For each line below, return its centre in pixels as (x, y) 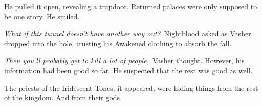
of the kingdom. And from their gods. (63, 98)
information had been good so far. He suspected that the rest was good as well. (128, 70)
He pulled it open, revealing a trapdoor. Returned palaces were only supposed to (131, 6)
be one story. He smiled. (42, 16)
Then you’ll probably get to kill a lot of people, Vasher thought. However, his (124, 60)
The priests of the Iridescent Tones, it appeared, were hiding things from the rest (131, 87)
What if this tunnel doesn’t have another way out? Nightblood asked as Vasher (128, 33)
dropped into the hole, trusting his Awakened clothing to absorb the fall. (118, 43)
